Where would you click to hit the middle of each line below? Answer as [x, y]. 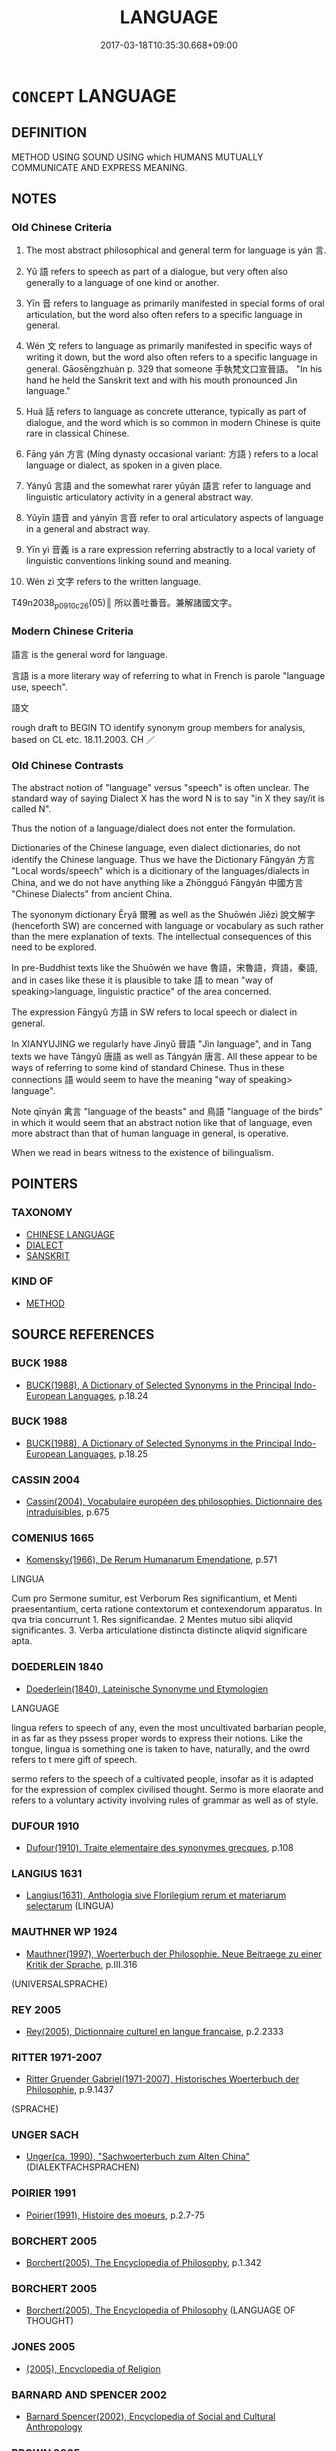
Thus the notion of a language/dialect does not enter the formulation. [153, 828]
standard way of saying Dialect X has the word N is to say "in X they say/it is [168, 798]
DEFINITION [49, 132]
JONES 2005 [43, 2347]
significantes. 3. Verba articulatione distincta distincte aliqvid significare [159, 1630]
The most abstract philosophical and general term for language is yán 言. [176, 250]
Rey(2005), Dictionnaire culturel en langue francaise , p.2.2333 [154, 2031]
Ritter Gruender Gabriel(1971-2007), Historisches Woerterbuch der [162, 2079]
